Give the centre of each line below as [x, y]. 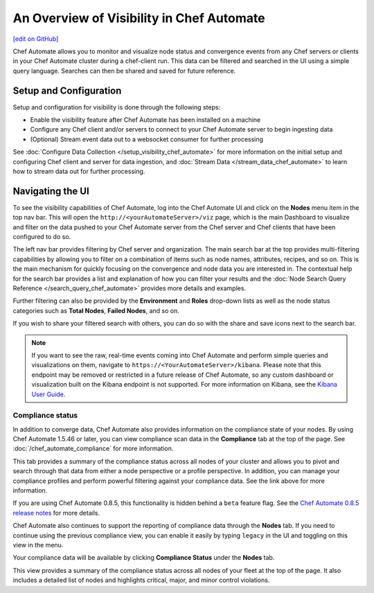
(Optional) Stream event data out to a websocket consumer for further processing [146, 139]
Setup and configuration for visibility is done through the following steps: [117, 107]
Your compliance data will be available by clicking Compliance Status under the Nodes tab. [144, 558]
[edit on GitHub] [36, 39]
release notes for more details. [56, 513]
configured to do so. [42, 237]
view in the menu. [38, 545]
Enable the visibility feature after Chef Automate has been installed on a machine [145, 120]
